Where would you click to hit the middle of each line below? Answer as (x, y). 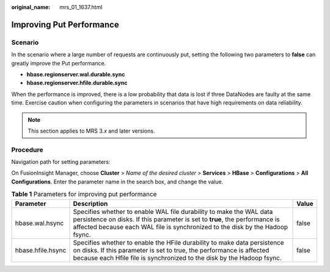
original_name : (31, 7)
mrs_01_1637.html (81, 7)
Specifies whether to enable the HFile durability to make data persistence (178, 243)
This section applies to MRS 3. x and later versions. (91, 131)
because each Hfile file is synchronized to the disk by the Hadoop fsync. (178, 258)
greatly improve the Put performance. (59, 63)
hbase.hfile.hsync (41, 250)
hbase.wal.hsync (39, 223)
